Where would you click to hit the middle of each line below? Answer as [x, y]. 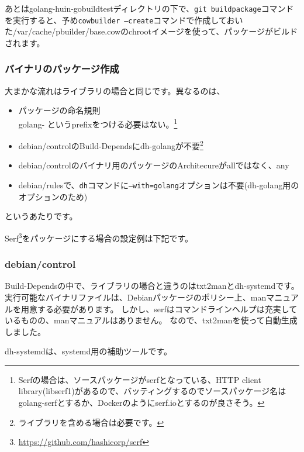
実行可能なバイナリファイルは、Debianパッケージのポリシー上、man [136, 297]
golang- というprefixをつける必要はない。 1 [98, 123]
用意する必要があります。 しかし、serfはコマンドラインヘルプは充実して [159, 308]
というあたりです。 [41, 216]
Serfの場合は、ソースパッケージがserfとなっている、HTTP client [140, 379]
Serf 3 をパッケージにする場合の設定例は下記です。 [99, 237]
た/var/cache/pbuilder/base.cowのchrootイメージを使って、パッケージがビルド [151, 31]
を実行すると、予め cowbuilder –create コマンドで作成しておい [124, 20]
